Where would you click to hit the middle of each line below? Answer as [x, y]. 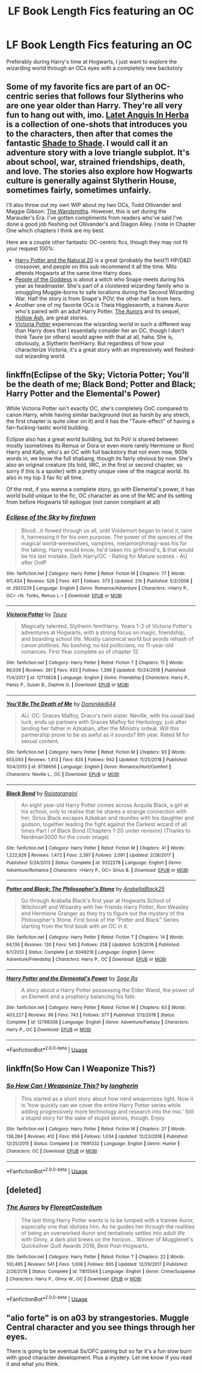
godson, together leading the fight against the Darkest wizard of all [104, 824]
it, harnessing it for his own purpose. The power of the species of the [107, 537]
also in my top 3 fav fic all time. [45, 477]
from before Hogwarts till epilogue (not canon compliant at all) [83, 502]
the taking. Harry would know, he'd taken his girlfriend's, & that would [107, 549]
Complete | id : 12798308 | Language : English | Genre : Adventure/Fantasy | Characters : [98, 1022]
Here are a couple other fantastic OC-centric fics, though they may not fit [97, 242]
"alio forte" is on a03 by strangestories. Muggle [98, 1318]
